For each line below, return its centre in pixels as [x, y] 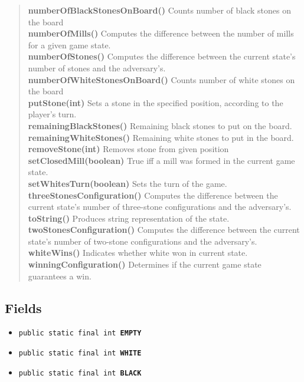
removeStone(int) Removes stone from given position [128, 149]
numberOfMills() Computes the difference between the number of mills [161, 33]
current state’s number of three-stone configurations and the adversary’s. [160, 207]
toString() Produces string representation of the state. [129, 218]
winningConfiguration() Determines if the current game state [145, 264]
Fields [23, 307]
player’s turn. [52, 114]
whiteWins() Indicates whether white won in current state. [138, 253]
